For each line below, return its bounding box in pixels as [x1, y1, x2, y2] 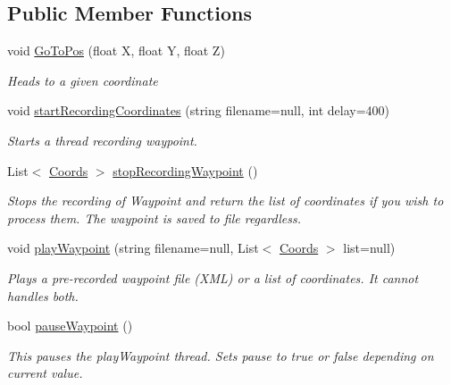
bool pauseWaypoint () [7, 316, 133, 335]
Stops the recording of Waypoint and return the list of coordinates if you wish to [7, 191, 444, 210]
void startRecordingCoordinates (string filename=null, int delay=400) [7, 101, 390, 120]
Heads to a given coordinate [7, 71, 158, 89]
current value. [7, 364, 83, 382]
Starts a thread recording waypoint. [7, 130, 197, 149]
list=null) [343, 239, 396, 257]
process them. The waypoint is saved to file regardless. [7, 208, 302, 227]
